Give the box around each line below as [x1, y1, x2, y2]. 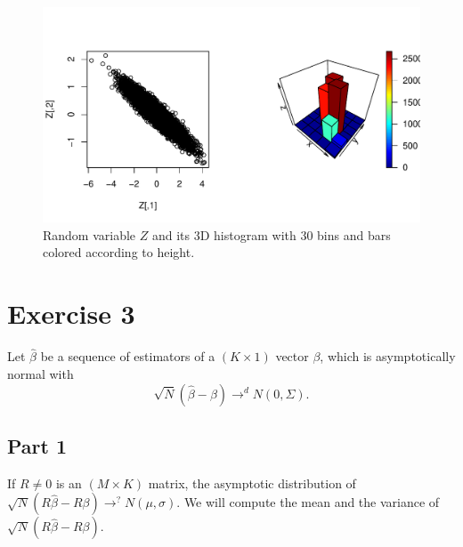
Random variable [43, 225, 136, 244]
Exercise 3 [7, 295, 135, 332]
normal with [7, 364, 74, 382]
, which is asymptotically [320, 347, 456, 366]
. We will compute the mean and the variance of [176, 493, 440, 511]
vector [275, 347, 309, 366]
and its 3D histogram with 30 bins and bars [151, 225, 391, 244]
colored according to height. [43, 243, 195, 261]
